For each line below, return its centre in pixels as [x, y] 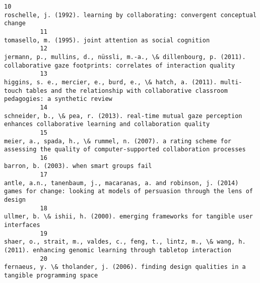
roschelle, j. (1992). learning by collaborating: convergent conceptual [131, 15]
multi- [231, 82]
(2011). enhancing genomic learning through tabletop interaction [118, 250]
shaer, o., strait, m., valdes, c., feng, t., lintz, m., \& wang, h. [125, 242]
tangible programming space [51, 275]
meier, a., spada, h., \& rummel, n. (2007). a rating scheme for [118, 141]
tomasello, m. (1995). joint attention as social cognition [107, 40]
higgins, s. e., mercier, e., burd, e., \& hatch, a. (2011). [111, 82]
